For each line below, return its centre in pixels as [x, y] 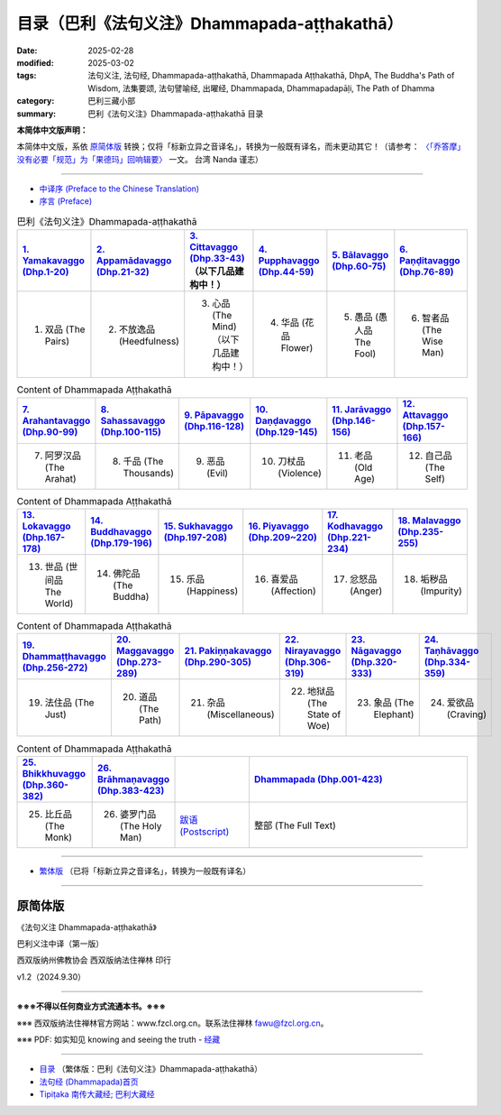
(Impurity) [442, 591]
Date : [27, 51]
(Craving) [466, 714]
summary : [36, 114]
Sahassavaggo [133, 420]
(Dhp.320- [374, 662]
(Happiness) [212, 591]
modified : [35, 62]
